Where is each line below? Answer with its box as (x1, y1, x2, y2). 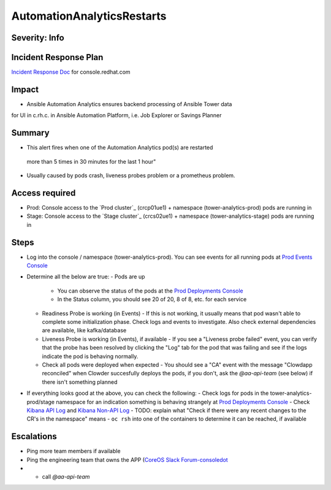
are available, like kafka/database (42, 327, 127, 334)
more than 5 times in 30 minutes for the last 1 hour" (26, 158, 156, 165)
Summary (11, 128, 50, 138)
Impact (11, 84, 39, 94)
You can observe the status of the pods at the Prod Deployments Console (57, 287, 243, 294)
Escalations (11, 431, 58, 442)
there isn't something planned (42, 378, 118, 386)
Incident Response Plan (11, 52, 104, 63)
